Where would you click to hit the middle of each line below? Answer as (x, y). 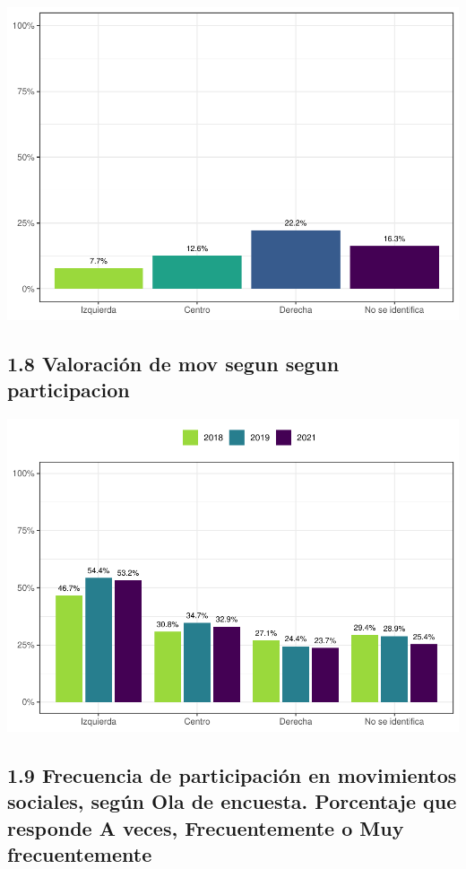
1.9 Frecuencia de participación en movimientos (232, 775)
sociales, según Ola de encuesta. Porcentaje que (232, 801)
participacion (69, 390)
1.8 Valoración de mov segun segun (173, 363)
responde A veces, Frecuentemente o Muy (206, 827)
